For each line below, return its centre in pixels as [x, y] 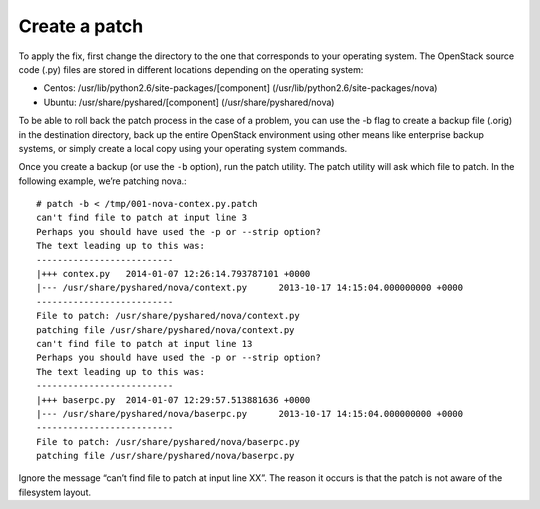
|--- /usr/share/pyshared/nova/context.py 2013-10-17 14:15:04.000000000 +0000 [250, 288]
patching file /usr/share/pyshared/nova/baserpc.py [165, 456]
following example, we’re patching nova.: [102, 181]
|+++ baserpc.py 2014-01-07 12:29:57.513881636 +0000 [173, 399]
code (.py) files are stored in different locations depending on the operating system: [191, 69]
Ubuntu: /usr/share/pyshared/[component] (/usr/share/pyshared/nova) [189, 102]
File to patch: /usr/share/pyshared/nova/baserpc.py [168, 441]
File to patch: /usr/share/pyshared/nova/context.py [168, 316]
